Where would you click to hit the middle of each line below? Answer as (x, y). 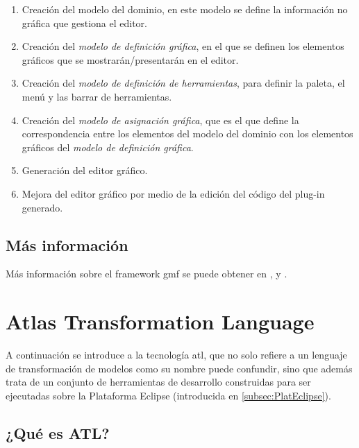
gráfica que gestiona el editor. (85, 23)
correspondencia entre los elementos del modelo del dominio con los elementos (187, 133)
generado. (42, 207)
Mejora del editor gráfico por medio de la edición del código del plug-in (173, 193)
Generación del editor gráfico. (85, 170)
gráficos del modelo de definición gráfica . (108, 147)
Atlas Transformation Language (160, 321)
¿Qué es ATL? (58, 432)
